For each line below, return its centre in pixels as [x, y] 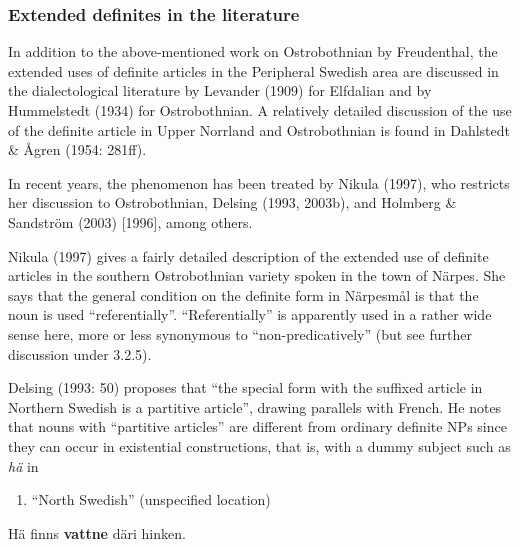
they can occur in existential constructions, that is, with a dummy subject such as [259, 445]
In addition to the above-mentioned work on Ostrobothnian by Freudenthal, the [253, 51]
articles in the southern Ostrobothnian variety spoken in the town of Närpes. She [257, 275]
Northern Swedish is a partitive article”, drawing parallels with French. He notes [255, 406]
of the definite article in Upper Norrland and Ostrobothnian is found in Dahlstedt [259, 129]
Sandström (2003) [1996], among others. [130, 221]
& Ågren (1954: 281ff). [77, 149]
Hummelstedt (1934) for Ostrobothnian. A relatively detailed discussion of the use [260, 110]
